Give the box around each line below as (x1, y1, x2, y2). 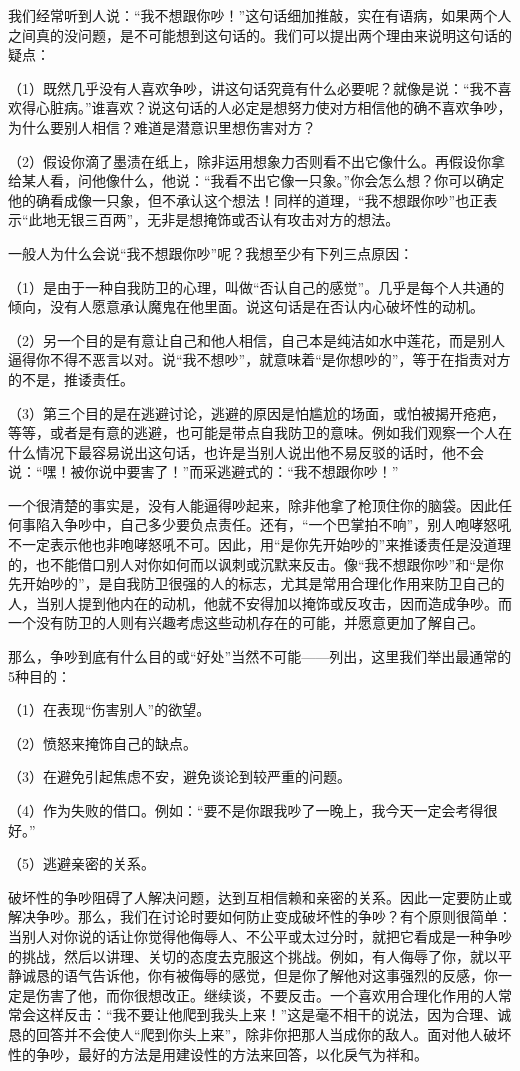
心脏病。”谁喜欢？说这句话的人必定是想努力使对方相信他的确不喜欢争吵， (35, 97, 512, 118)
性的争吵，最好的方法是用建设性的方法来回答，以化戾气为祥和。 (8, 1043, 428, 1064)
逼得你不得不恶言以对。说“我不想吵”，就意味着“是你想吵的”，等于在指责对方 (8, 349, 511, 370)
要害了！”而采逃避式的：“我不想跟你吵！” (126, 461, 399, 482)
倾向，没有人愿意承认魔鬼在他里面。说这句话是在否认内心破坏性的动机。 (8, 296, 484, 317)
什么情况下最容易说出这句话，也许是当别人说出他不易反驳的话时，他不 (8, 441, 470, 462)
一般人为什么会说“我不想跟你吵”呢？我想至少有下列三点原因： (8, 242, 414, 263)
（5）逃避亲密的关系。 (8, 853, 155, 874)
